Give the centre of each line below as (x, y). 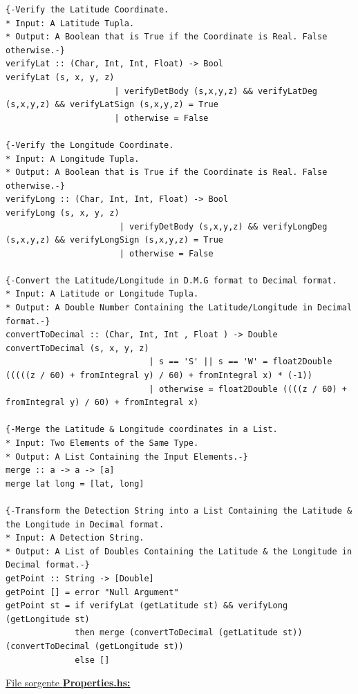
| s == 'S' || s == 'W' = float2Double (241, 362)
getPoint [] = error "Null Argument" (92, 592)
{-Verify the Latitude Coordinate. (87, 10)
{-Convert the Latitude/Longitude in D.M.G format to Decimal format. (171, 280)
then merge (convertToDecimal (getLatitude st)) (189, 633)
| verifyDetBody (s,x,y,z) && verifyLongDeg (223, 226)
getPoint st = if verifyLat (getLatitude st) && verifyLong (147, 606)
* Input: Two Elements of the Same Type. (102, 443)
